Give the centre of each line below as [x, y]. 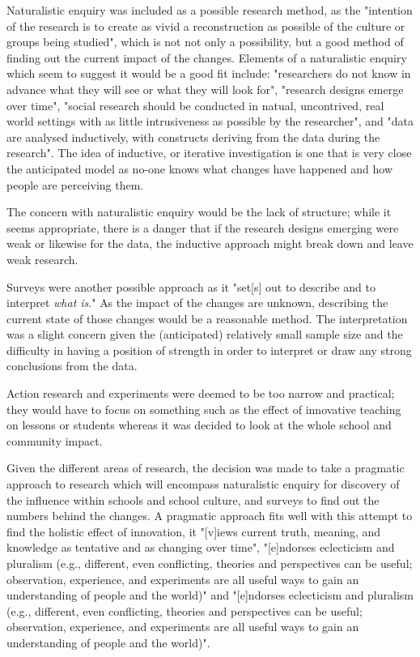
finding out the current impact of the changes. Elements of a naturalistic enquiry [207, 57]
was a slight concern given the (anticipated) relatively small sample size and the [205, 334]
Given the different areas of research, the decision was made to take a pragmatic [206, 468]
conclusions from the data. [72, 366]
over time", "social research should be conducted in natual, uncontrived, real [195, 105]
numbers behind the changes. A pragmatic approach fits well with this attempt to [210, 516]
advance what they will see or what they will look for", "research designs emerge [205, 89]
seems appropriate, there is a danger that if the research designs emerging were [203, 227]
